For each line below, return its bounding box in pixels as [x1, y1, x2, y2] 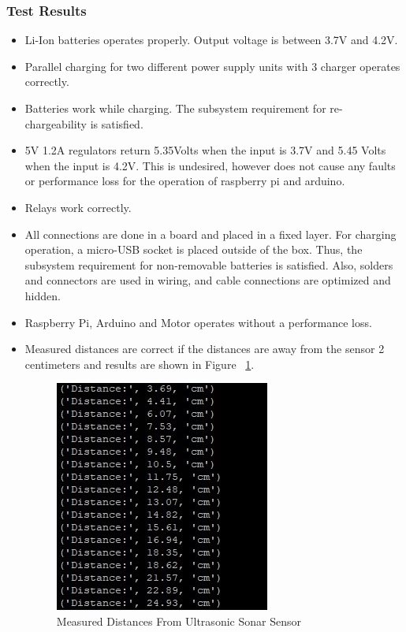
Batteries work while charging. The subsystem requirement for [24, 100, 326, 116]
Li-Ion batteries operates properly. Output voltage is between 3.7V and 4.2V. [24, 32, 398, 48]
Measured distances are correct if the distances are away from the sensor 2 [24, 340, 385, 357]
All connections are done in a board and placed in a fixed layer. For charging [24, 225, 397, 242]
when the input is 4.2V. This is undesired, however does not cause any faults [24, 157, 396, 173]
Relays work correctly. [24, 199, 132, 215]
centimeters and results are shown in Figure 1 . [24, 355, 255, 372]
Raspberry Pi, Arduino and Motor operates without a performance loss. [24, 314, 372, 330]
